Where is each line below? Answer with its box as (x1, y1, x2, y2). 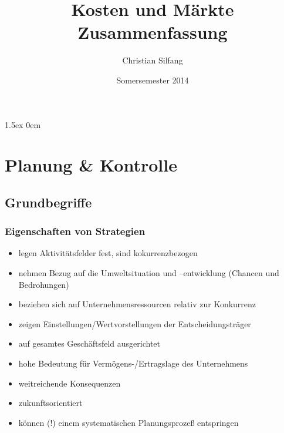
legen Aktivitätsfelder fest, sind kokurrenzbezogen (18, 247, 198, 259)
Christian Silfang (122, 54, 183, 66)
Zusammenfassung (77, 20, 228, 44)
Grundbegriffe (5, 193, 92, 211)
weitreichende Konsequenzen (18, 377, 121, 389)
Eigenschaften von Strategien (5, 224, 146, 239)
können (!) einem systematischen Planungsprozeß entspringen (18, 416, 239, 428)
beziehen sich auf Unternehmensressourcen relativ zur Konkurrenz (18, 298, 256, 310)
